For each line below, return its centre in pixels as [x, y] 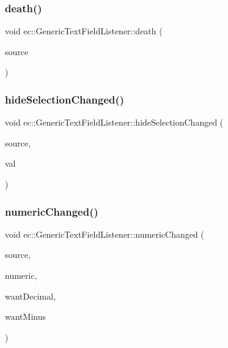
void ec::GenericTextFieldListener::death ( [84, 31]
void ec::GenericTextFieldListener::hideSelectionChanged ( [114, 122]
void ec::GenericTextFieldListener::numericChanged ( [105, 234]
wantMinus [25, 316]
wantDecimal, [31, 296]
